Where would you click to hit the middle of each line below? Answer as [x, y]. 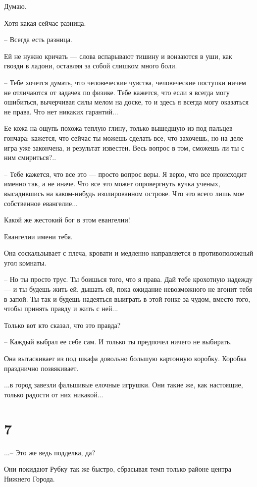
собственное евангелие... [41, 203]
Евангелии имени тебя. [38, 236]
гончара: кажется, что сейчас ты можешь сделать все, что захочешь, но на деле [124, 137]
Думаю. [15, 6]
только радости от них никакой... [54, 394]
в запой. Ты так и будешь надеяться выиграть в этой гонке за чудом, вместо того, [127, 298]
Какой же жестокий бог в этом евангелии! [67, 220]
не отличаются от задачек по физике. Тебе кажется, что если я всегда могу [117, 92]
